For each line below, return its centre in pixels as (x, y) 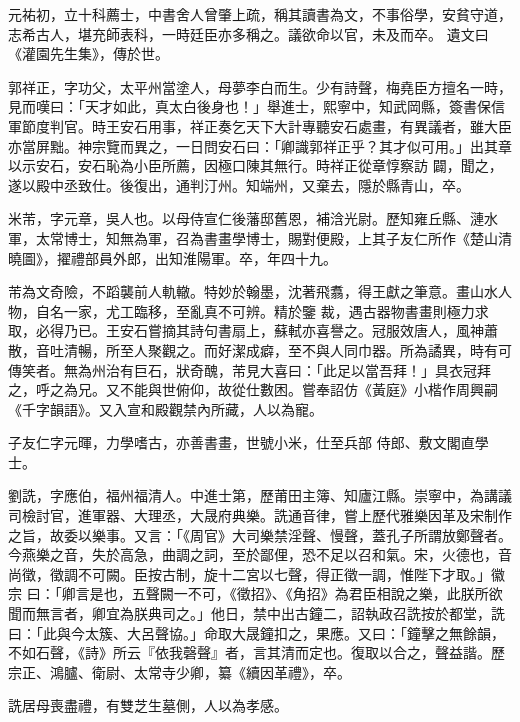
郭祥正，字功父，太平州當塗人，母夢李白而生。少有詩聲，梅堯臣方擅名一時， (260, 86)
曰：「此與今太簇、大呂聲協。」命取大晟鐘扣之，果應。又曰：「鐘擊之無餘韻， (256, 632)
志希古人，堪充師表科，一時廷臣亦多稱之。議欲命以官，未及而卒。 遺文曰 (248, 33)
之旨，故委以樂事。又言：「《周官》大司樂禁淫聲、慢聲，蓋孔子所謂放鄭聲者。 (260, 534)
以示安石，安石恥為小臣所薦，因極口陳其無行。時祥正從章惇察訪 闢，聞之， (255, 165)
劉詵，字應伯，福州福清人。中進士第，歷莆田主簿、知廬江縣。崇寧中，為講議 (260, 495)
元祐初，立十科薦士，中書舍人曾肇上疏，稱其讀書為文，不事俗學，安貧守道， (260, 14)
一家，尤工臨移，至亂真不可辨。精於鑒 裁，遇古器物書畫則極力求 (276, 310)
